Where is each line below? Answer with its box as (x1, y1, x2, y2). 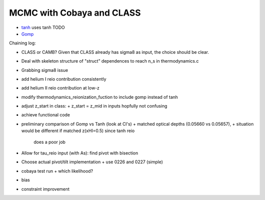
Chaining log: (9, 40, 36, 46)
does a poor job (33, 139, 66, 145)
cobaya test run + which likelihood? (21, 168, 93, 174)
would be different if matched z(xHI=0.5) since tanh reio (21, 128, 135, 134)
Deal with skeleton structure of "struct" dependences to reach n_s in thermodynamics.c (21, 58, 199, 64)
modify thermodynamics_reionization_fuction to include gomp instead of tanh (21, 94, 178, 100)
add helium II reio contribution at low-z (21, 85, 100, 91)
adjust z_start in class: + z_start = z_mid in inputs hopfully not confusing (21, 103, 167, 109)
